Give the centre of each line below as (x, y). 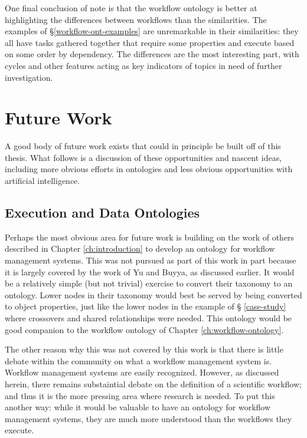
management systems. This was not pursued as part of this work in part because (151, 260)
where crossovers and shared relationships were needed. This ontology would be (148, 318)
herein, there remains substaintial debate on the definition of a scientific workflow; (153, 383)
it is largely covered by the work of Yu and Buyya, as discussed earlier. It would (150, 271)
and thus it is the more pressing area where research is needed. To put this (140, 395)
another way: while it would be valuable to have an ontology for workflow (138, 407)
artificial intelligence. (43, 181)
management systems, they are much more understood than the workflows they (148, 418)
